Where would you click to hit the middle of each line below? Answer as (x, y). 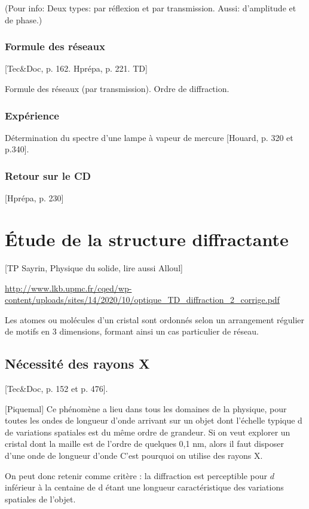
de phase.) (24, 19)
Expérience (32, 115)
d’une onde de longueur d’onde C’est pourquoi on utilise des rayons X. (134, 456)
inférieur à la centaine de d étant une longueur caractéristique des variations (144, 487)
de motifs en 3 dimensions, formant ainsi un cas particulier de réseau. (132, 331)
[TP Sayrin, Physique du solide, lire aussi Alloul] (94, 267)
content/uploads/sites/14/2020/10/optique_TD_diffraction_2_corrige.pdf (142, 300)
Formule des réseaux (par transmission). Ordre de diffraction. (117, 88)
